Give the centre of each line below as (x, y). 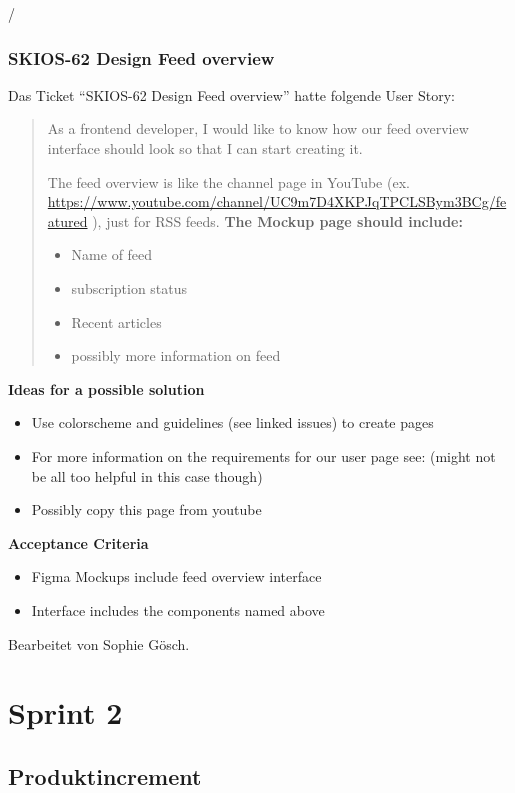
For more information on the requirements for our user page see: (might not (263, 455)
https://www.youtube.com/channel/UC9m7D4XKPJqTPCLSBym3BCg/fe (277, 201)
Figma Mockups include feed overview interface (176, 576)
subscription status (129, 287)
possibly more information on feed (176, 355)
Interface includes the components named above (178, 609)
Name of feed (112, 254)
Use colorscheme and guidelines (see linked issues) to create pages (232, 422)
